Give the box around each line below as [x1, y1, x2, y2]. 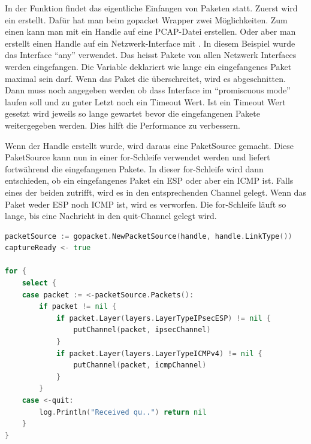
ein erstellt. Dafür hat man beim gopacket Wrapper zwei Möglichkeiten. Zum [5, 13, 288, 26]
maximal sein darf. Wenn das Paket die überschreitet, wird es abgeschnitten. [5, 72, 286, 84]
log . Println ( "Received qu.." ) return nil [39, 407, 207, 416]
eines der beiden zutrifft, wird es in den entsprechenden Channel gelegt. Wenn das [5, 185, 306, 198]
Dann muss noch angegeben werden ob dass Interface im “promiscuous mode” [5, 84, 291, 96]
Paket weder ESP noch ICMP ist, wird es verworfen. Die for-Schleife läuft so [5, 197, 286, 210]
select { [22, 279, 56, 288]
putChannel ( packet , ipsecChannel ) [73, 326, 211, 334]
